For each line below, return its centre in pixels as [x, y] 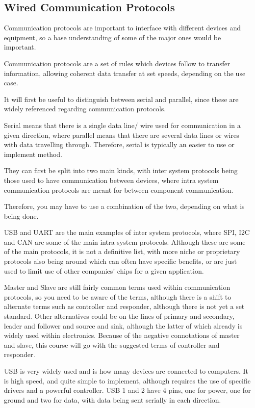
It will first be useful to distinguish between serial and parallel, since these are [121, 99]
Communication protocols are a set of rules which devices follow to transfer [117, 63]
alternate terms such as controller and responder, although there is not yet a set [124, 306]
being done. [21, 216]
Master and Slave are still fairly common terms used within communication [117, 287]
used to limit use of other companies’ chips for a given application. [104, 270]
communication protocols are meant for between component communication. [119, 190]
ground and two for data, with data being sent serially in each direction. [113, 399]
